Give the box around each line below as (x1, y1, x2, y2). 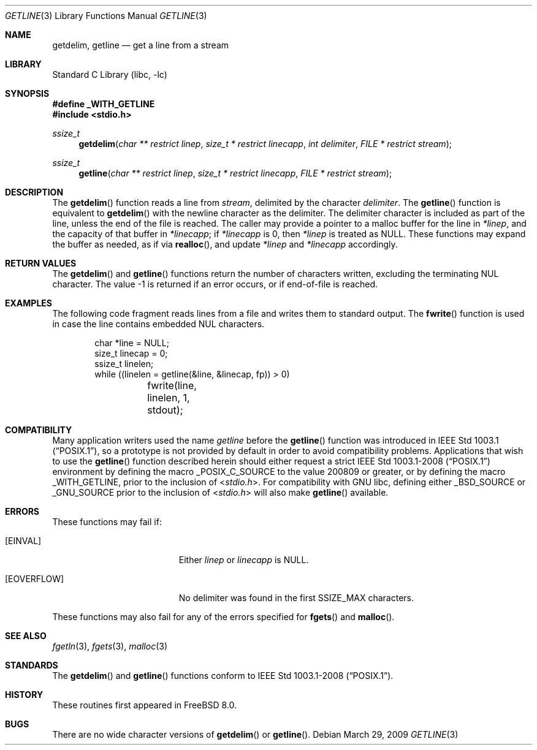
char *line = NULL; (94, 338, 169, 348)
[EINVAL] (5, 536, 42, 546)
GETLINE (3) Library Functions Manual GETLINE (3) (5, 10, 207, 21)
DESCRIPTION (5, 187, 64, 197)
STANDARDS (5, 660, 58, 670)
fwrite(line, (147, 379, 197, 392)
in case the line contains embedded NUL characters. (52, 319, 265, 329)
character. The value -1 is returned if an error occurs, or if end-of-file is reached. (52, 279, 378, 289)
